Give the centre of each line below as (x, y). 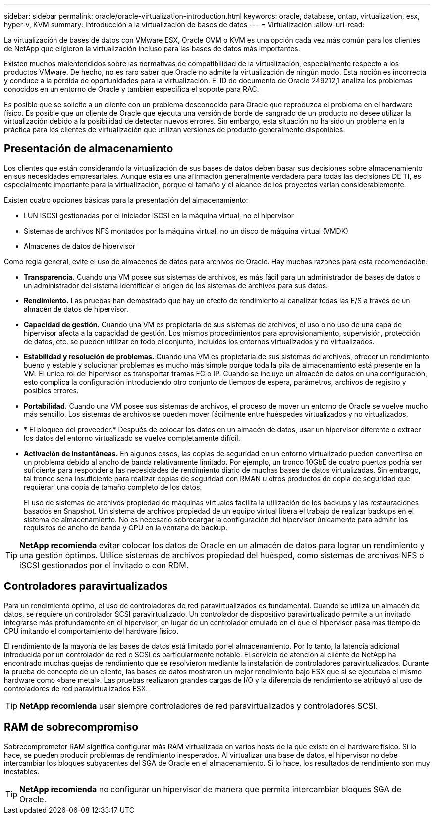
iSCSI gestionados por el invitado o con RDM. (104, 565)
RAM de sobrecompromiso (71, 727)
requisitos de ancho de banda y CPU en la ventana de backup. (126, 527)
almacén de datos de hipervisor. (76, 309)
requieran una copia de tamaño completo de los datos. (113, 487)
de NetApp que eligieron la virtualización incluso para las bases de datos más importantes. (152, 48)
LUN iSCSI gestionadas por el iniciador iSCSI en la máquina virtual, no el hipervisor (159, 215)
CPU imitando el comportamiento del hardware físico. (91, 631)
